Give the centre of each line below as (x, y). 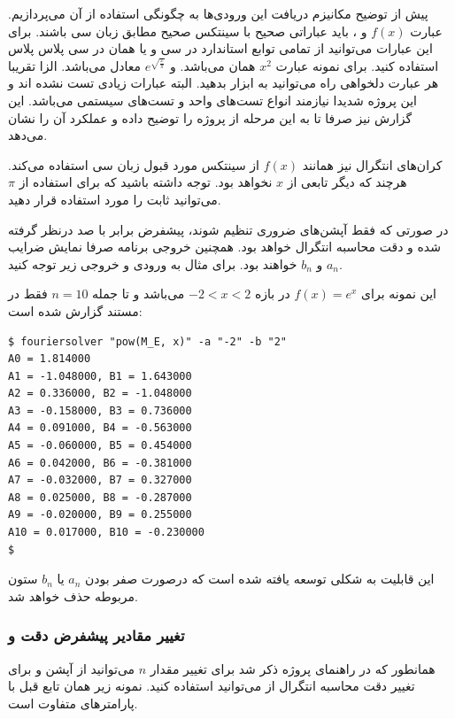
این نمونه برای (399, 294)
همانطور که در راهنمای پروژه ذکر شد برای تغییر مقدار (293, 668)
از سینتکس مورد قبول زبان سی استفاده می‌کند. (134, 164)
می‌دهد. (28, 135)
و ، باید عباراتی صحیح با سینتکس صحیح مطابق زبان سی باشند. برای (188, 31)
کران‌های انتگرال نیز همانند (372, 164)
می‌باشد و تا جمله (139, 294)
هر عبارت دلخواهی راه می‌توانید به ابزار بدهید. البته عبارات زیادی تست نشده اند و (224, 83)
